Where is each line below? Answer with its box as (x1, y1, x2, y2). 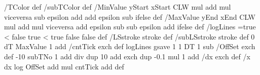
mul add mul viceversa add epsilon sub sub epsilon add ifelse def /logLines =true (4, 21, 256, 32)
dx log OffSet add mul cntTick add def (4, 61, 124, 71)
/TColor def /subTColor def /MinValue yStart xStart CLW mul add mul (4, 2, 231, 12)
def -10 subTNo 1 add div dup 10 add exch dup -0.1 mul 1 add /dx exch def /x (4, 51, 250, 61)
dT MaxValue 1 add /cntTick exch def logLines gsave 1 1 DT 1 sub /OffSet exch (4, 41, 255, 52)
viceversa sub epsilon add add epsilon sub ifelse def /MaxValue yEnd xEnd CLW (4, 11, 255, 22)
